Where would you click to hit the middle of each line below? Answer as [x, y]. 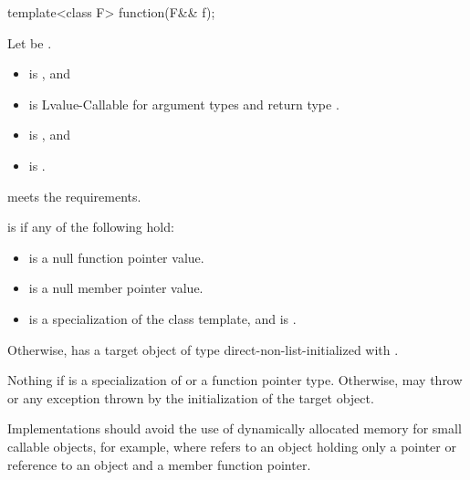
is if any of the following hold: [91, 227]
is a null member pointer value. [116, 288]
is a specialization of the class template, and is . [162, 318]
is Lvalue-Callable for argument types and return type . [184, 104]
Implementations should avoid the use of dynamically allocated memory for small [235, 428]
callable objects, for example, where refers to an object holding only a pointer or [232, 446]
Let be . [30, 42]
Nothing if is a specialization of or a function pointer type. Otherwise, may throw [235, 380]
